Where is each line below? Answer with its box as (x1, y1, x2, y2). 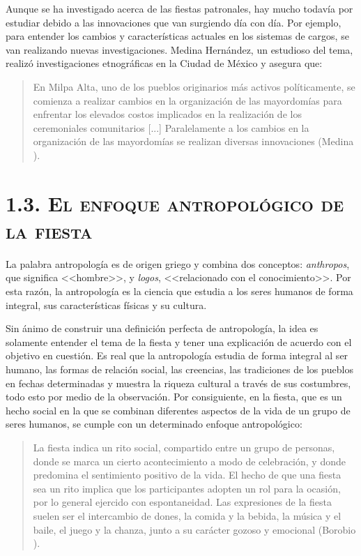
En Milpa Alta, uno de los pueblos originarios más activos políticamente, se (33, 79, 355, 93)
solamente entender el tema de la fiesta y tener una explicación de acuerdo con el (6, 334, 352, 349)
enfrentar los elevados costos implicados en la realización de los (33, 107, 302, 121)
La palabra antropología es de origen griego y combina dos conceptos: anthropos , (6, 256, 350, 271)
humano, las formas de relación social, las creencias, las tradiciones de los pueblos (6, 362, 353, 376)
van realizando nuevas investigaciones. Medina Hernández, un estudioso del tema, (6, 42, 353, 57)
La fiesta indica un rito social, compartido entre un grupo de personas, (33, 439, 335, 454)
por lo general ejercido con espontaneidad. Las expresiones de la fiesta (33, 495, 332, 509)
